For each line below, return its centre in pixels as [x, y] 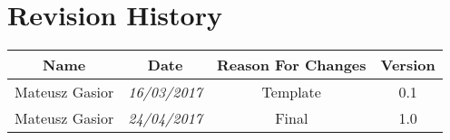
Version [408, 65]
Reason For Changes [291, 65]
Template [291, 92]
